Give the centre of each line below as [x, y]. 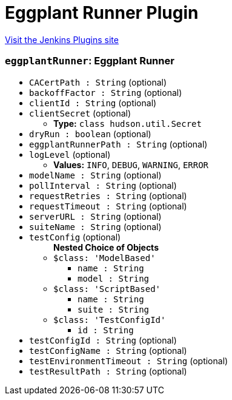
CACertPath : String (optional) [98, 82]
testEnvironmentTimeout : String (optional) [129, 361]
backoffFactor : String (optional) [106, 92]
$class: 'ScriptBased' [107, 289]
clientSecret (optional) [80, 113]
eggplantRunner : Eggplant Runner [90, 61]
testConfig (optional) [75, 237]
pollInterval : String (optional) [103, 185]
